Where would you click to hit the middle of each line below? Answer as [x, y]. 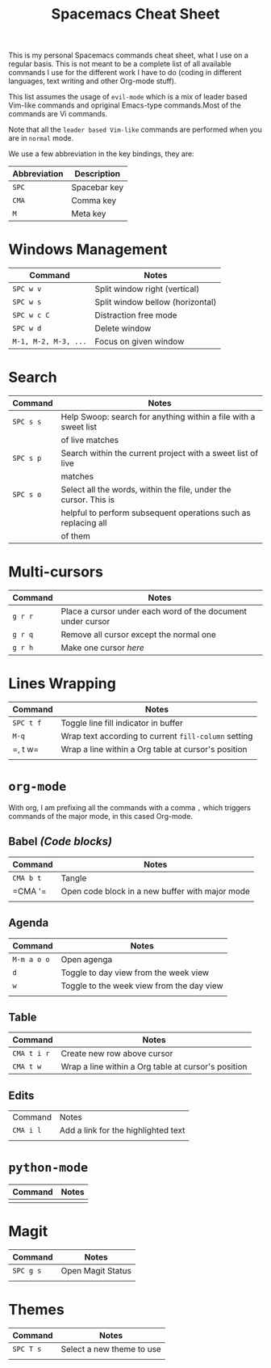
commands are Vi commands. [58, 114]
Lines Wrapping [63, 684]
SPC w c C [31, 315]
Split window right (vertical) [147, 289]
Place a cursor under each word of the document [154, 611]
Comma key [94, 201]
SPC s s [27, 422]
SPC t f [27, 723]
